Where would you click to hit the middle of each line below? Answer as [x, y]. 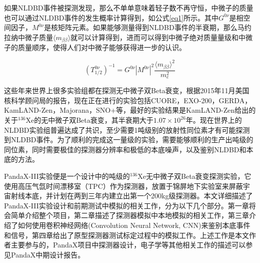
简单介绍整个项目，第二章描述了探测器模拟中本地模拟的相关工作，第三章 [130, 215]
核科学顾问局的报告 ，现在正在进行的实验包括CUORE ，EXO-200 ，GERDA [124, 100]
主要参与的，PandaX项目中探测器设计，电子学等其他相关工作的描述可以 [128, 245]
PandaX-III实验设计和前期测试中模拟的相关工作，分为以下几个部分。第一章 [126, 205]
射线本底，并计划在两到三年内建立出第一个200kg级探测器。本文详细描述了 [132, 196]
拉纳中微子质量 [28, 37]
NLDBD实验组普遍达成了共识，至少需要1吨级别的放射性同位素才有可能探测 [127, 129]
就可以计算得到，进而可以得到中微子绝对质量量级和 [155, 37]
